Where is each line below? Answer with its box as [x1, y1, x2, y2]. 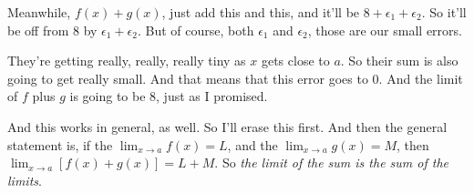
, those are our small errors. [307, 20, 462, 39]
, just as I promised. [156, 86, 268, 106]
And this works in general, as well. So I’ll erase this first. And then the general [7, 117, 448, 136]
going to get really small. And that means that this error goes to [7, 68, 368, 87]
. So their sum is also [340, 51, 459, 70]
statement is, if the [7, 135, 113, 154]
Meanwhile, [7, 3, 71, 21]
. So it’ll [421, 3, 467, 21]
